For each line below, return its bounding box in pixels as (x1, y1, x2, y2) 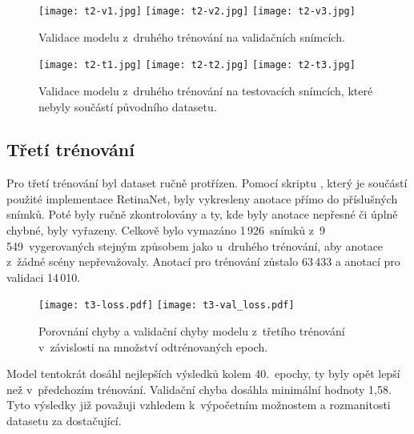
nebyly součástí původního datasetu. (38, 98, 217, 115)
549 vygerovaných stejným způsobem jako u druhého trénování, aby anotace (6, 237, 384, 254)
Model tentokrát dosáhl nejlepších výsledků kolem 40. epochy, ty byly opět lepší (6, 365, 400, 382)
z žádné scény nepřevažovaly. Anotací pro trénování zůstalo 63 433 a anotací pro (6, 253, 400, 270)
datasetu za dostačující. (6, 412, 122, 429)
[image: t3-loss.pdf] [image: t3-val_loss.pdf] (38, 299, 295, 311)
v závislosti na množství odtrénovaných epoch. (38, 338, 268, 355)
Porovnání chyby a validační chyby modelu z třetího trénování (38, 323, 345, 340)
